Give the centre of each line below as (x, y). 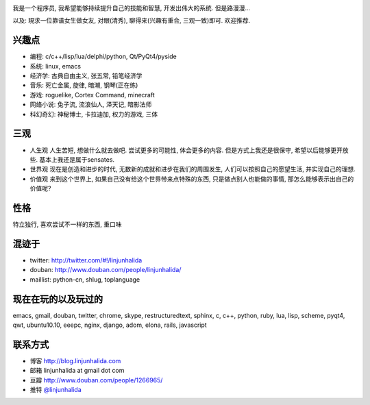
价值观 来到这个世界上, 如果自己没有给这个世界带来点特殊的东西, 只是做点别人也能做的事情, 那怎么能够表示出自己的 (192, 179)
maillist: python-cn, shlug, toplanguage (85, 279)
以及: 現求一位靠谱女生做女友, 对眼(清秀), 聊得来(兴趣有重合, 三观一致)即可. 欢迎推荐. (132, 21)
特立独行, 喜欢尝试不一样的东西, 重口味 (67, 224)
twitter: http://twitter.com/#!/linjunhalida (86, 260)
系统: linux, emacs (56, 66)
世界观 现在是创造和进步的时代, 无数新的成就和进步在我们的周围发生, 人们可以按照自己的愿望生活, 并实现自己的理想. (193, 169)
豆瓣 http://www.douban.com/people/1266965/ (96, 380)
